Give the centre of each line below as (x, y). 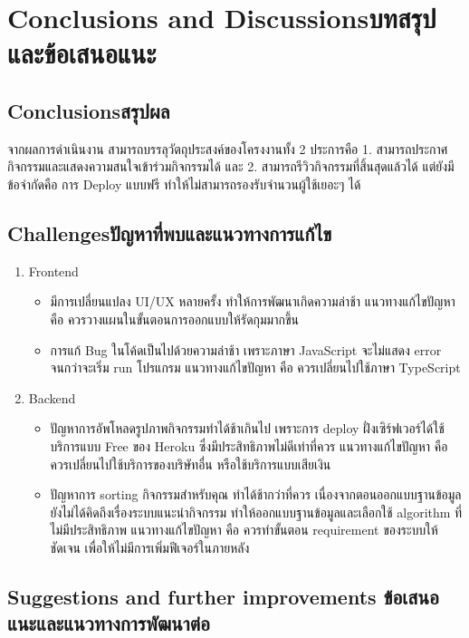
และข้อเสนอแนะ (82, 53)
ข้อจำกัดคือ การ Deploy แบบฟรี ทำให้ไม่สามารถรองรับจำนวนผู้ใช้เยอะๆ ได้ (184, 184)
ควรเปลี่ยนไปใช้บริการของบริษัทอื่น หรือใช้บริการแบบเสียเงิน (191, 464)
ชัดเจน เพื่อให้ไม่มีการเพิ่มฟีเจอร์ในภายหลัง (150, 547)
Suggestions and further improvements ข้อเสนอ (223, 596)
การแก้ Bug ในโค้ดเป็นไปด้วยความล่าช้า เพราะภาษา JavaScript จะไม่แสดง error (246, 349)
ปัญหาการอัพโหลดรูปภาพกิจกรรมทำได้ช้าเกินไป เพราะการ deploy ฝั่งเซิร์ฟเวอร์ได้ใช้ (247, 428)
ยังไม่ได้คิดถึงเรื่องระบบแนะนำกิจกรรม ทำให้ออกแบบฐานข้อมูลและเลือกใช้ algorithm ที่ (256, 512)
